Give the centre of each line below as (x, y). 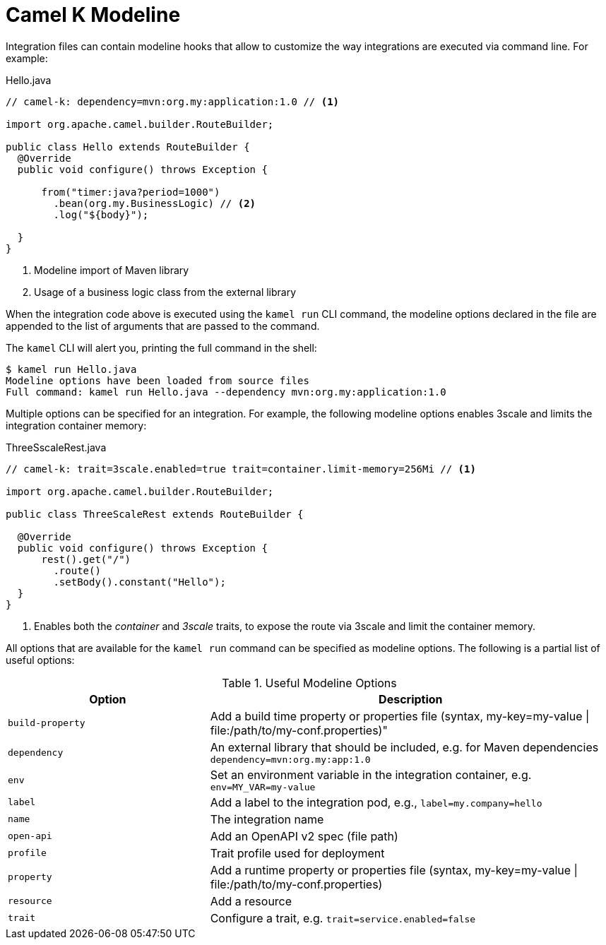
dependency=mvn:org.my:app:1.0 (290, 759)
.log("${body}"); (101, 214)
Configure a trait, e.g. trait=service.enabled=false (343, 918)
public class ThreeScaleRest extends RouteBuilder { (155, 514)
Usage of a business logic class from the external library (165, 292)
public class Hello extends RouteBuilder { (128, 147)
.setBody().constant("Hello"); (139, 582)
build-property (47, 723)
